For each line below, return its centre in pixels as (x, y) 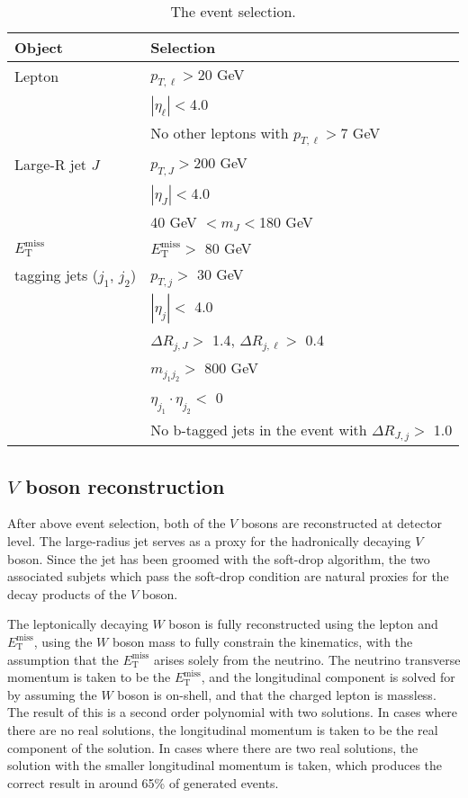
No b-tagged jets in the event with (259, 430)
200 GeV (220, 163)
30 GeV (220, 273)
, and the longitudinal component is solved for (328, 677)
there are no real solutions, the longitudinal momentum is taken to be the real (223, 729)
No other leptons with (220, 133)
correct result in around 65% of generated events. (143, 782)
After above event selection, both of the (117, 523)
